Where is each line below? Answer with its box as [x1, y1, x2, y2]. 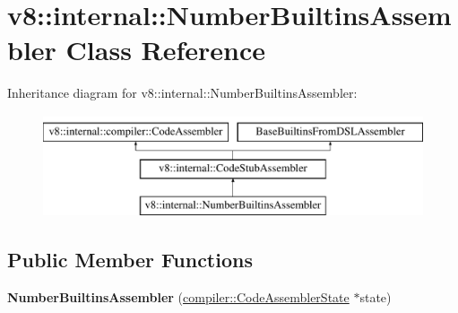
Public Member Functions [7, 246, 253, 274]
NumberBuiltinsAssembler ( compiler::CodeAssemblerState [7, 288, 350, 307]
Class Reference [65, 31, 266, 68]
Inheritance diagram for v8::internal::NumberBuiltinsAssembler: [7, 83, 358, 102]
